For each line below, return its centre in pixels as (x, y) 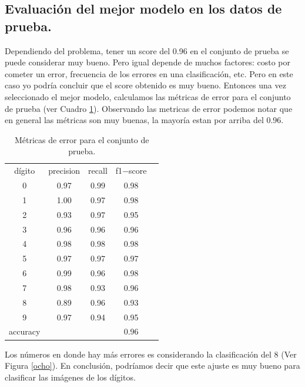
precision (64, 171)
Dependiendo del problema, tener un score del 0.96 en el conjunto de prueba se (147, 50)
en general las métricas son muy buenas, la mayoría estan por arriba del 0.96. (144, 120)
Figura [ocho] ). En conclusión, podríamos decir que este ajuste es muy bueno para (152, 365)
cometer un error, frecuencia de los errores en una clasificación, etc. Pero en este (149, 73)
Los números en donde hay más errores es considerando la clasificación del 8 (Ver (151, 354)
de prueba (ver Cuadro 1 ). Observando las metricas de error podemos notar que (149, 108)
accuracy (25, 331)
